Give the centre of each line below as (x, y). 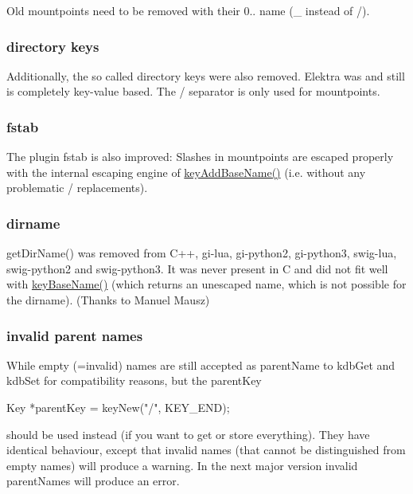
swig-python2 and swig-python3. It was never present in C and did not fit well (197, 268)
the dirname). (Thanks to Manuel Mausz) (108, 300)
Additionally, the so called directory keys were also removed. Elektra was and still (206, 75)
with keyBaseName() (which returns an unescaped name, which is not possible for (206, 284)
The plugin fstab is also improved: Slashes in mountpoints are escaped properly (200, 157)
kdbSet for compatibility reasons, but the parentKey (134, 380)
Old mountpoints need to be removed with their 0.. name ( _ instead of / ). (188, 10)
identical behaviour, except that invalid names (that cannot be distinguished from (206, 450)
